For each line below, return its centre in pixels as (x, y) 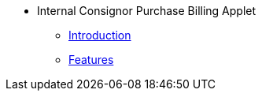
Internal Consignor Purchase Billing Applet (147, 11)
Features (91, 60)
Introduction (100, 35)
